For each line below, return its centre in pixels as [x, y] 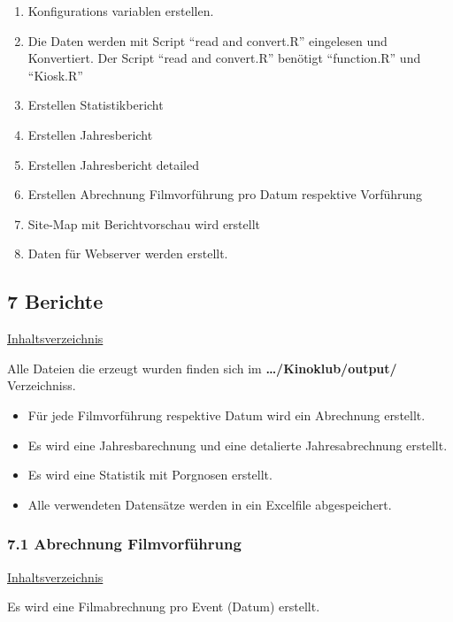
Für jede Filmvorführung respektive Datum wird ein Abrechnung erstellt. [226, 415]
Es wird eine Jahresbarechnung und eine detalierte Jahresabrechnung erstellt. [238, 445]
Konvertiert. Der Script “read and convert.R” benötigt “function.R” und [224, 58]
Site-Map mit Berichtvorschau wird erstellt [144, 223]
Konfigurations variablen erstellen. [121, 11]
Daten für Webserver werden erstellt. [128, 253]
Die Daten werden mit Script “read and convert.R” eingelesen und [207, 40]
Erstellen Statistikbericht [96, 105]
